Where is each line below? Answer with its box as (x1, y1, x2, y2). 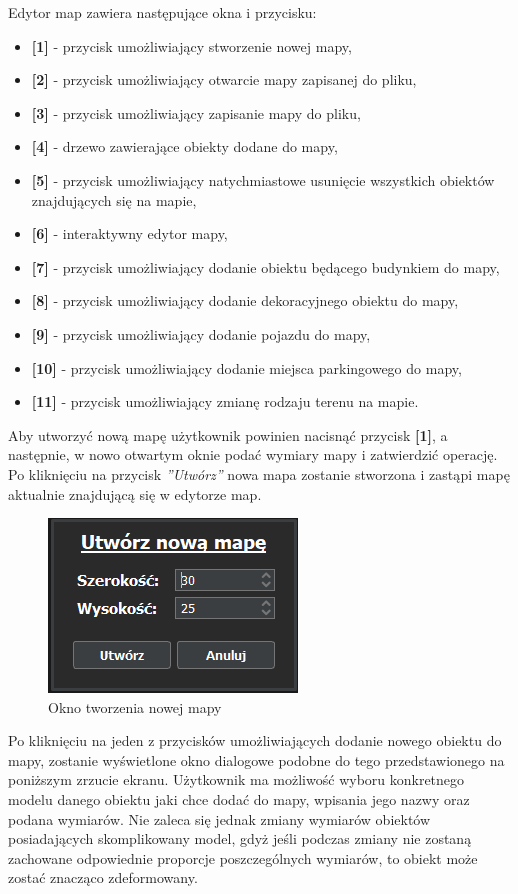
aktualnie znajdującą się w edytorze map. (8, 483, 262, 504)
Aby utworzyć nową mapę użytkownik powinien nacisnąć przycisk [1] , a (8, 424, 448, 445)
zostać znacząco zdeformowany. (8, 867, 198, 888)
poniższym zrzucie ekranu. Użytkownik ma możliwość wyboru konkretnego (8, 769, 465, 790)
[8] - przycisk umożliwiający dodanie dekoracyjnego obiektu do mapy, (31, 290, 459, 311)
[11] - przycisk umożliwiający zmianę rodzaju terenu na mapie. (31, 391, 419, 412)
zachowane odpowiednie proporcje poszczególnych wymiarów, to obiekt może (8, 847, 478, 868)
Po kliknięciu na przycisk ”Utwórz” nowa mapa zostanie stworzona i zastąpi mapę (8, 463, 510, 484)
